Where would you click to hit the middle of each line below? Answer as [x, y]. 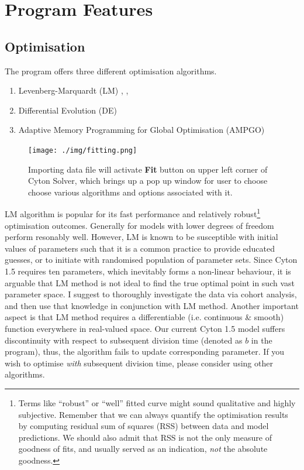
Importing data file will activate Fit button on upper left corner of [148, 169]
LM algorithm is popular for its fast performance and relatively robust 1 [133, 213]
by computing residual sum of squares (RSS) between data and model [144, 426]
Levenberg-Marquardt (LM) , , [73, 90]
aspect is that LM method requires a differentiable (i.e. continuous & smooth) [144, 317]
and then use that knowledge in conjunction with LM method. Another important [152, 305]
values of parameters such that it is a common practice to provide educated [140, 248]
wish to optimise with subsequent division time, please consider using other [139, 363]
